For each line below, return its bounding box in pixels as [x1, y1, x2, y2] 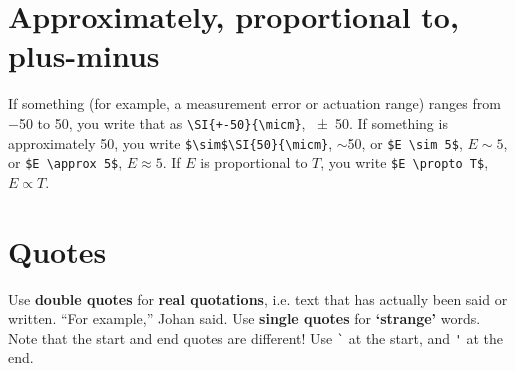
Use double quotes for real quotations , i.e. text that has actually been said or [8, 288, 508, 309]
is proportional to [200, 152, 308, 173]
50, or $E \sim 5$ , [347, 132, 463, 153]
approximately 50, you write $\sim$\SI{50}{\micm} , [8, 132, 333, 153]
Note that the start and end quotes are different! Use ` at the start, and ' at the [8, 327, 504, 348]
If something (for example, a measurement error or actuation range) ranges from [8, 93, 501, 114]
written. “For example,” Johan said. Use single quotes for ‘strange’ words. [8, 308, 481, 329]
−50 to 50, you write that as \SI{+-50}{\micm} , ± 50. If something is [8, 112, 448, 133]
